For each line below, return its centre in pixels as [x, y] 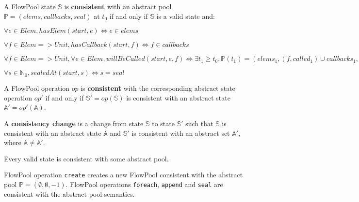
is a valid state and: [186, 16]
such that [199, 123]
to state [163, 123]
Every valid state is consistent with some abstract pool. [86, 158]
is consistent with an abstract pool [118, 6]
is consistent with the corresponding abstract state [158, 88]
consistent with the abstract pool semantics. [69, 194]
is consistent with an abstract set [181, 133]
